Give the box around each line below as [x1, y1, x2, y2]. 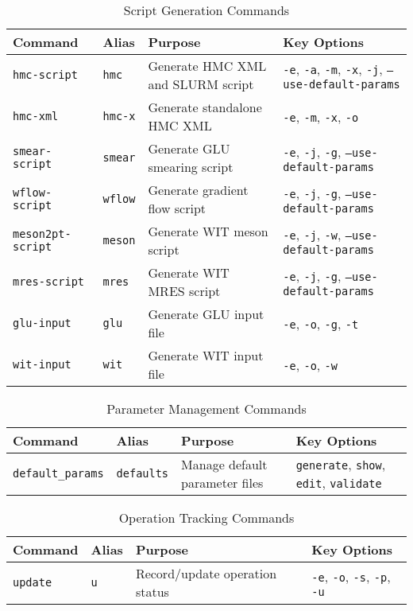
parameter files [181, 473, 264, 492]
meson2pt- [13, 228, 71, 240]
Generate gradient [148, 181, 249, 199]
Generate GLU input [148, 305, 264, 323]
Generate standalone [148, 98, 262, 116]
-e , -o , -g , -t [283, 313, 359, 333]
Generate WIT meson [148, 222, 268, 240]
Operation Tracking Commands [118, 508, 295, 527]
